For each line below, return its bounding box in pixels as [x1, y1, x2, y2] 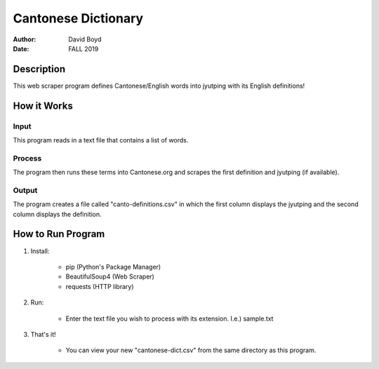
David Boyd [68, 35, 102, 43]
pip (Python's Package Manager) [65, 262, 161, 271]
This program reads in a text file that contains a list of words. [13, 136, 189, 144]
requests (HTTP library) [65, 282, 134, 290]
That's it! [30, 330, 56, 338]
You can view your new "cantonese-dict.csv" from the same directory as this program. [65, 346, 317, 354]
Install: [30, 246, 50, 255]
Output [13, 185, 38, 195]
